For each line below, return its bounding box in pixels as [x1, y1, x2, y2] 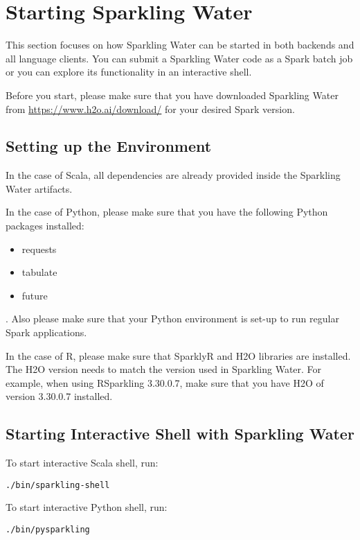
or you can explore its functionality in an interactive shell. [6, 64, 252, 79]
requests [21, 241, 57, 256]
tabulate [21, 265, 57, 279]
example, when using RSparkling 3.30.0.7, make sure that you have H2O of [6, 375, 324, 390]
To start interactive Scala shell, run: [6, 455, 159, 470]
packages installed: [6, 218, 84, 233]
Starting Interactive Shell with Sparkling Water [6, 423, 354, 444]
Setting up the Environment [6, 135, 212, 157]
